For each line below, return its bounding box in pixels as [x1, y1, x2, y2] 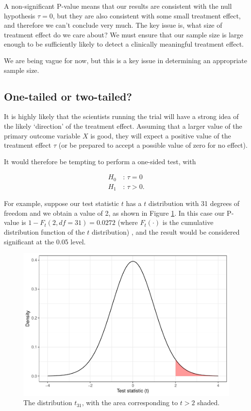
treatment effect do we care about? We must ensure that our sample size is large [4, 29, 243, 39]
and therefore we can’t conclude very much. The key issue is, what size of [4, 20, 222, 30]
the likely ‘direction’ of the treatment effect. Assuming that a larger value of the [4, 120, 242, 131]
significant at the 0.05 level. [4, 236, 86, 246]
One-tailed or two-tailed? [4, 88, 132, 103]
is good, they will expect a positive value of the [90, 130, 231, 140]
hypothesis [4, 10, 35, 20]
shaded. [197, 397, 220, 408]
